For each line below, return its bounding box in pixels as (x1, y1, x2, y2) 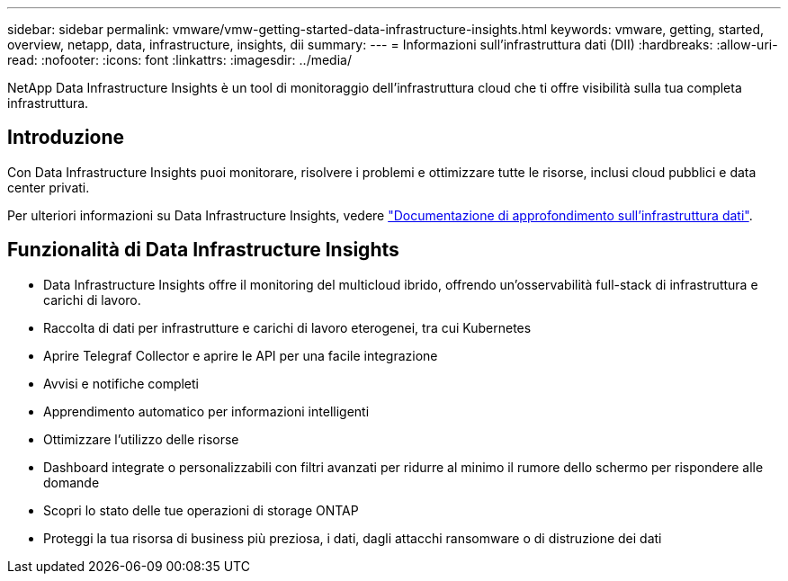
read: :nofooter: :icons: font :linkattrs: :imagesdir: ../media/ (7, 52, 352, 67)
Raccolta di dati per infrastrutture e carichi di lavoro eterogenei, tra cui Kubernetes (43, 319, 532, 335)
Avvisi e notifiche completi (43, 375, 199, 391)
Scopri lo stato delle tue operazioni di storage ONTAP (43, 502, 359, 518)
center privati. (7, 179, 90, 195)
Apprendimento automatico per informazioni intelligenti (43, 403, 370, 419)
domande (43, 474, 100, 490)
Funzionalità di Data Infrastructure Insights (7, 238, 399, 262)
